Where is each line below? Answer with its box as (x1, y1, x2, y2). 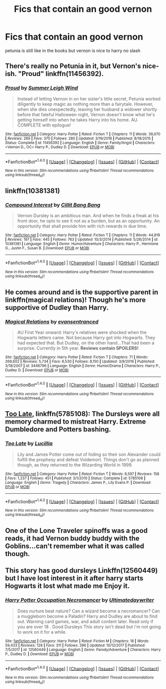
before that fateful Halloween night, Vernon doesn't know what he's (17, 111, 155, 117)
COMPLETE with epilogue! (17, 122, 71, 128)
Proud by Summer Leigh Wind (5, 85, 78, 91)
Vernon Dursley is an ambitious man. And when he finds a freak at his (17, 213, 159, 218)
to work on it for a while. (17, 629, 67, 635)
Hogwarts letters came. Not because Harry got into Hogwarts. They (17, 335, 156, 341)
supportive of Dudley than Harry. (5, 303, 109, 312)
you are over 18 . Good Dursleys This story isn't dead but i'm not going (17, 624, 161, 630)
